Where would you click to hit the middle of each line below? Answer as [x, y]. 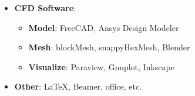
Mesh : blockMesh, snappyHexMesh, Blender [109, 47]
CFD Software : [45, 8]
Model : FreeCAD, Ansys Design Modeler [104, 27]
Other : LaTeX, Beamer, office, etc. [78, 86]
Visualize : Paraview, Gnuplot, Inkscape [101, 66]
